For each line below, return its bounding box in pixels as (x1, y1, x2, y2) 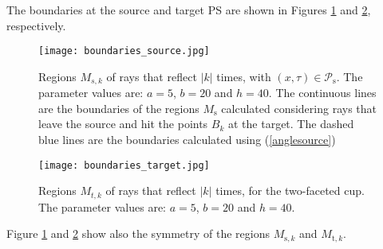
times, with (216, 68, 271, 84)
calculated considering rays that (221, 99, 377, 116)
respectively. (6, 17, 66, 33)
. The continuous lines (268, 84, 377, 101)
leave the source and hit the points (38, 115, 208, 132)
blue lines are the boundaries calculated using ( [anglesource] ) (38, 131, 336, 148)
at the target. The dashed (227, 115, 354, 132)
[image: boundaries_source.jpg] (38, 45, 210, 57)
